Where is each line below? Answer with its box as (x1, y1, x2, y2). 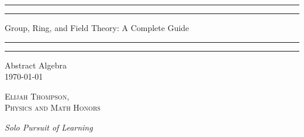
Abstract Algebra (5, 59, 67, 71)
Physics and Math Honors (5, 101, 101, 114)
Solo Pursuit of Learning (5, 121, 93, 133)
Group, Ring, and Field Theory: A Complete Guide (5, 22, 189, 33)
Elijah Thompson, (5, 90, 70, 102)
